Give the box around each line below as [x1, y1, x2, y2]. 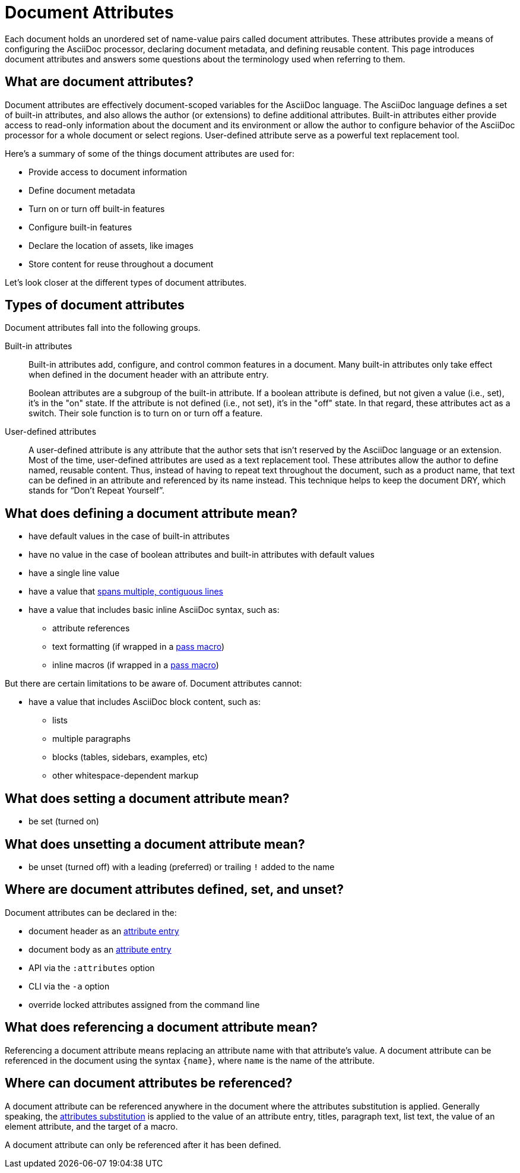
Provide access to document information [28, 166, 188, 177]
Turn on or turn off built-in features [28, 203, 165, 214]
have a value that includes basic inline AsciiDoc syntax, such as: [28, 605, 280, 615]
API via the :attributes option [28, 962, 155, 973]
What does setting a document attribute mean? [5, 791, 290, 806]
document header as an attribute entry [28, 925, 179, 936]
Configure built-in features [28, 222, 132, 232]
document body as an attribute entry [28, 944, 172, 954]
